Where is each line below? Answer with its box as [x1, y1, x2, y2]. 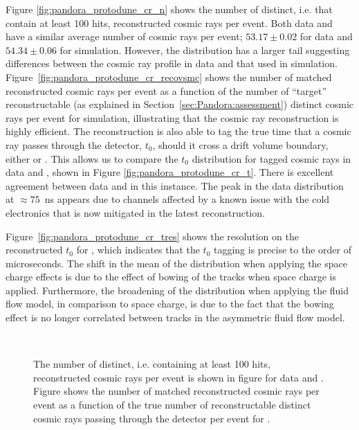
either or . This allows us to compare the [6, 151, 178, 165]
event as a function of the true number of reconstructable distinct [33, 397, 311, 412]
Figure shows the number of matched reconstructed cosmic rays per [33, 384, 320, 398]
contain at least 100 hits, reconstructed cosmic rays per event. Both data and [6, 15, 333, 30]
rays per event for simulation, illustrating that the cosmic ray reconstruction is [6, 110, 339, 125]
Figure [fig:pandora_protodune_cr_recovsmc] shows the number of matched [6, 69, 332, 84]
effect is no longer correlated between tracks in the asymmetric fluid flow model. [6, 310, 345, 325]
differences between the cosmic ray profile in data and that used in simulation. [6, 56, 338, 71]
